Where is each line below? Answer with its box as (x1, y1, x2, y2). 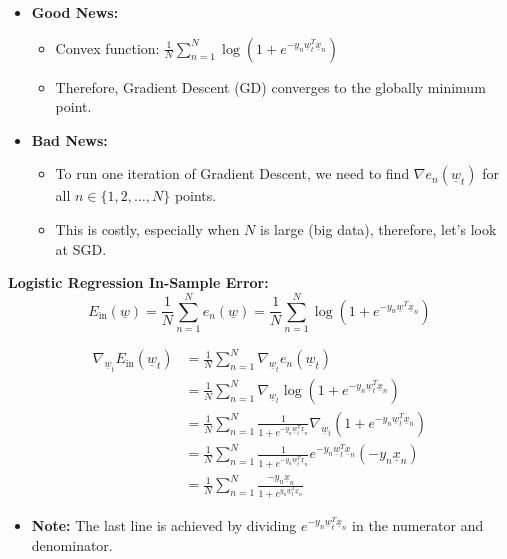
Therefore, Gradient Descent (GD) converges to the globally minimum (55, 76, 486, 97)
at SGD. (55, 238, 107, 259)
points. (174, 185, 217, 206)
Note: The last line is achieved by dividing (31, 515, 297, 536)
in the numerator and (352, 515, 484, 536)
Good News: (31, 2, 119, 22)
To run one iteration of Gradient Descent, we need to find (55, 163, 410, 184)
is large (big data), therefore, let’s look (260, 218, 497, 239)
